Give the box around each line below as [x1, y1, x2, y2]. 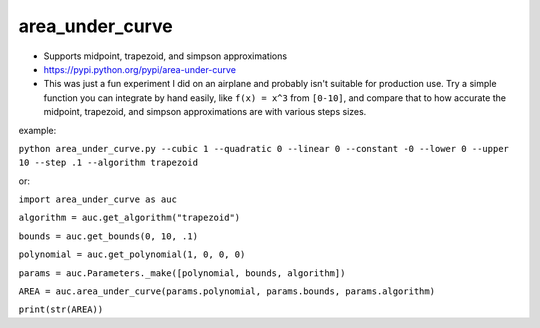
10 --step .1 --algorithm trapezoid [18, 157, 199, 169]
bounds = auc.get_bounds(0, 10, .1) [18, 230, 199, 242]
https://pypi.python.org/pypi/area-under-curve [43, 63, 237, 75]
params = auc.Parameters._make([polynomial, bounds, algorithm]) [18, 267, 346, 279]
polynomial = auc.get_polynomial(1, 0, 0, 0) [18, 249, 246, 260]
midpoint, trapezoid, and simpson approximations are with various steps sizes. [43, 106, 367, 118]
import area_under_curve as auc [18, 194, 177, 205]
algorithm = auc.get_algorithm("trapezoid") [18, 212, 241, 224]
